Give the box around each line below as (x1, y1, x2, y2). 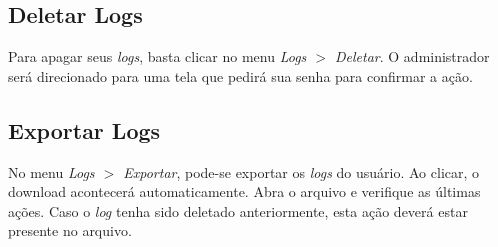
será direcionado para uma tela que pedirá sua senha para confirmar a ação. (8, 65, 473, 86)
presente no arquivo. (8, 220, 132, 241)
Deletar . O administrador (334, 46, 490, 67)
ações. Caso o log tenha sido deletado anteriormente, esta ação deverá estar (8, 200, 468, 221)
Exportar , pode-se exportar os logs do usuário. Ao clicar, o (123, 161, 480, 182)
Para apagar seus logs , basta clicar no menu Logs (8, 46, 307, 67)
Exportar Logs (8, 114, 161, 145)
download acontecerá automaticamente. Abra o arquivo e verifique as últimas (8, 181, 481, 202)
